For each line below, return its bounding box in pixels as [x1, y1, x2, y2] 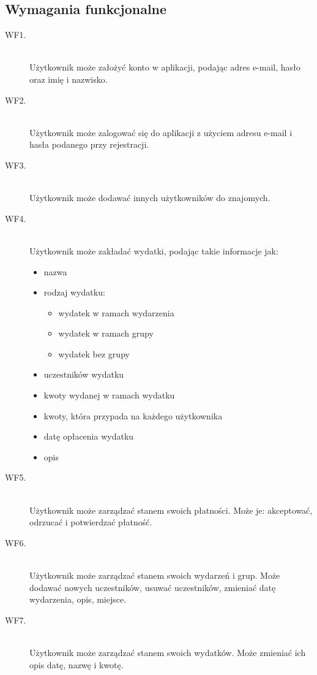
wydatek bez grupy [58, 347, 130, 360]
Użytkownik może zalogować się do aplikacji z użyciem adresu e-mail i [29, 126, 293, 139]
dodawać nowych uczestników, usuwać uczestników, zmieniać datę [29, 581, 276, 593]
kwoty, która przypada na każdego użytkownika [43, 409, 223, 422]
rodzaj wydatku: [43, 286, 105, 299]
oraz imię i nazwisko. [29, 72, 108, 85]
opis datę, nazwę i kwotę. [29, 658, 124, 671]
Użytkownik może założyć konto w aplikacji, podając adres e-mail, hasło [29, 61, 300, 74]
